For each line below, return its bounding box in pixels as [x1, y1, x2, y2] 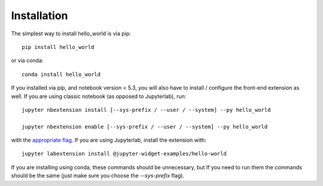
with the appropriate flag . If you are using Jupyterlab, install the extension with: [11, 136, 206, 144]
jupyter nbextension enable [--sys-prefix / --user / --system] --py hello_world [22, 123, 268, 130]
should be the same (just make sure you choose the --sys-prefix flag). [11, 172, 185, 179]
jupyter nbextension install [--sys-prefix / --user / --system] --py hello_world [22, 106, 271, 113]
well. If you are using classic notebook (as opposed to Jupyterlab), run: [11, 93, 187, 100]
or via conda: [11, 57, 44, 64]
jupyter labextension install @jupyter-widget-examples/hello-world [22, 150, 227, 157]
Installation [11, 9, 68, 22]
